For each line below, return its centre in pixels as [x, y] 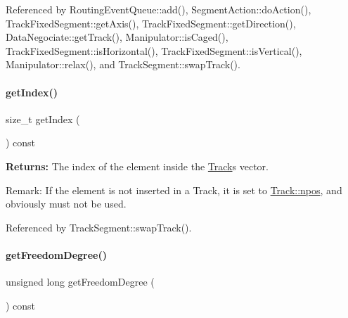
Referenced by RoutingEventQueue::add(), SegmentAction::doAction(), [159, 9]
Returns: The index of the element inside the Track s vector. [137, 166]
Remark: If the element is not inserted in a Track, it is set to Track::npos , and [174, 190]
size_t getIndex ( [43, 119]
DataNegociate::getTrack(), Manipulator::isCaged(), [117, 37]
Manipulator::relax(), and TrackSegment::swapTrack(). [123, 64]
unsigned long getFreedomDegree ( [80, 282]
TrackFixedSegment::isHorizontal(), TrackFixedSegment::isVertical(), [154, 50]
